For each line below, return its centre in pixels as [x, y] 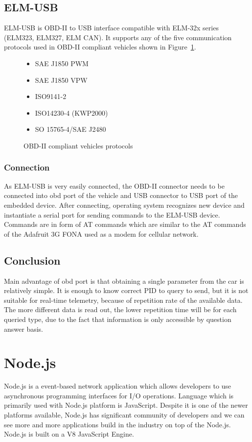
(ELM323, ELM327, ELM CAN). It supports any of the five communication [118, 37]
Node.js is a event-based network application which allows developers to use [118, 386]
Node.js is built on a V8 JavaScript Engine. [69, 434]
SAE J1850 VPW [61, 80]
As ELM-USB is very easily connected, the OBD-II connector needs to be [114, 185]
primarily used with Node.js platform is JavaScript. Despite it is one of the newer [126, 405]
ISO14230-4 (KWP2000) [71, 112]
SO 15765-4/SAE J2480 [70, 129]
